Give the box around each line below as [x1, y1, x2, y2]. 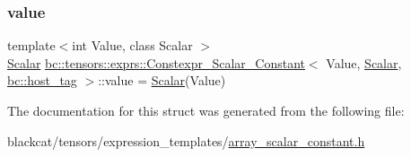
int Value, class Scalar [72, 36, 193, 55]
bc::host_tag [7, 71, 77, 90]
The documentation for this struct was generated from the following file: [7, 101, 405, 119]
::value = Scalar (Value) [98, 71, 226, 90]
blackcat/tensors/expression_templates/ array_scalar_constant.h [7, 131, 365, 150]
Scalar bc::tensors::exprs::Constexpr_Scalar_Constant [7, 53, 305, 72]
